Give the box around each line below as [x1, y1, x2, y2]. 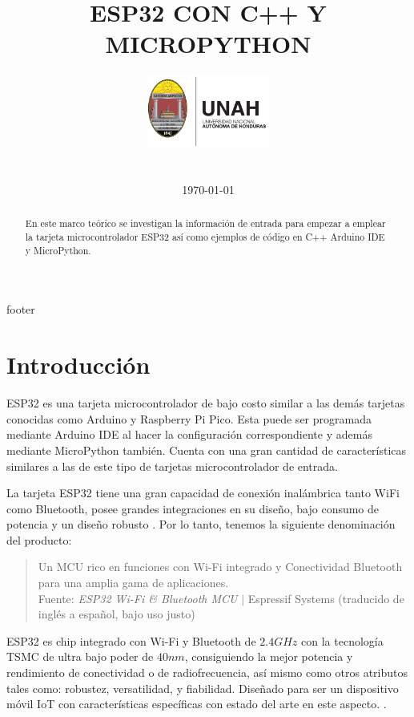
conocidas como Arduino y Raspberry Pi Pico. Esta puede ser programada [6, 410, 372, 427]
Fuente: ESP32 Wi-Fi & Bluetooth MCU [38, 589, 238, 606]
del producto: [6, 531, 72, 548]
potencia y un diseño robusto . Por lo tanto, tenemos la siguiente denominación [6, 516, 396, 533]
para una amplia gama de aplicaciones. [38, 574, 229, 591]
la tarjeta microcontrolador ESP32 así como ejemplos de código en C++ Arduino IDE [25, 230, 385, 244]
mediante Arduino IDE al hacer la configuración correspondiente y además [6, 426, 372, 443]
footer [6, 301, 35, 318]
